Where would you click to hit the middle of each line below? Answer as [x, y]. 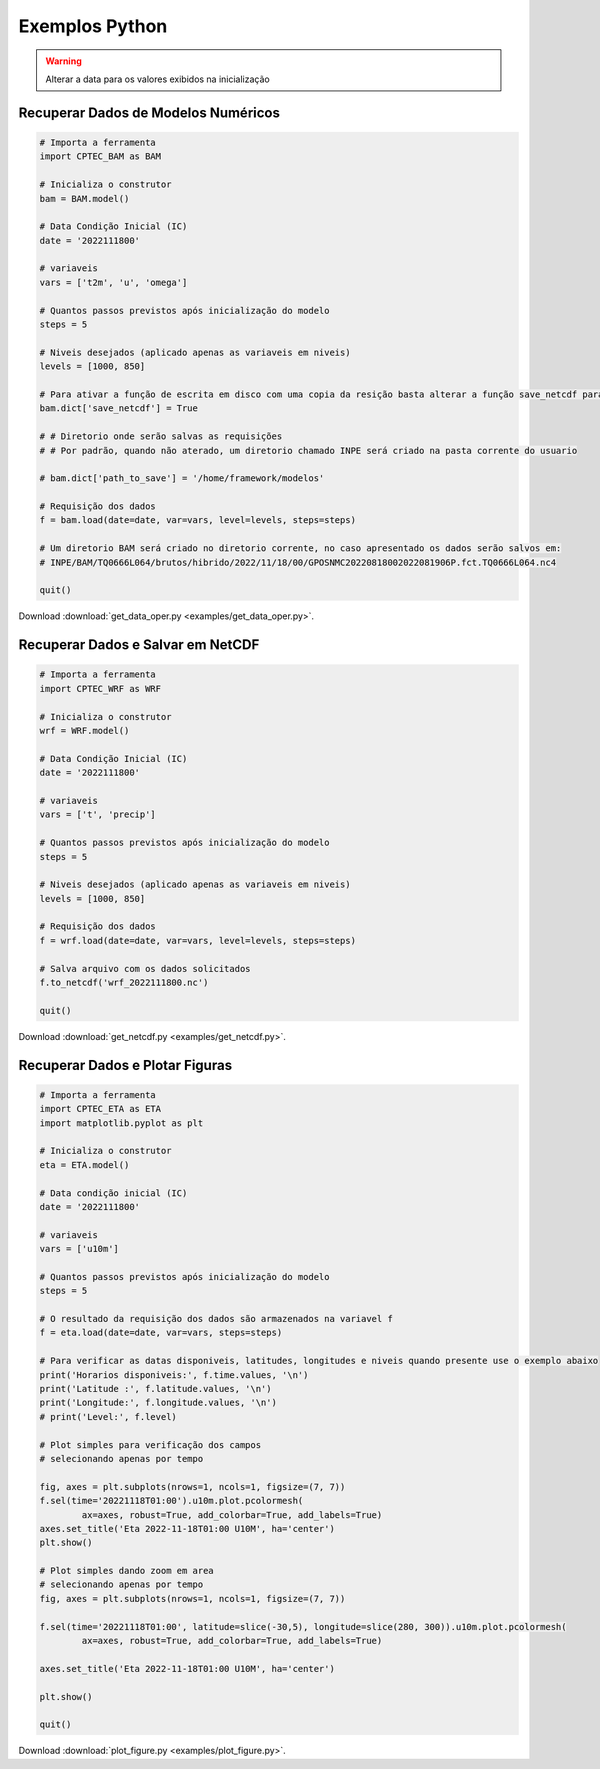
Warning [63, 61]
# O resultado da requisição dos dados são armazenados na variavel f [216, 1319]
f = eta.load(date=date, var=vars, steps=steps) [161, 1333]
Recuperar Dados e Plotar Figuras [125, 1065]
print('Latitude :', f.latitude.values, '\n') [155, 1388]
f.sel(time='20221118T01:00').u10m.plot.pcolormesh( [171, 1501]
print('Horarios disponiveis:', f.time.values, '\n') [174, 1374]
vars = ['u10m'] [79, 1249]
